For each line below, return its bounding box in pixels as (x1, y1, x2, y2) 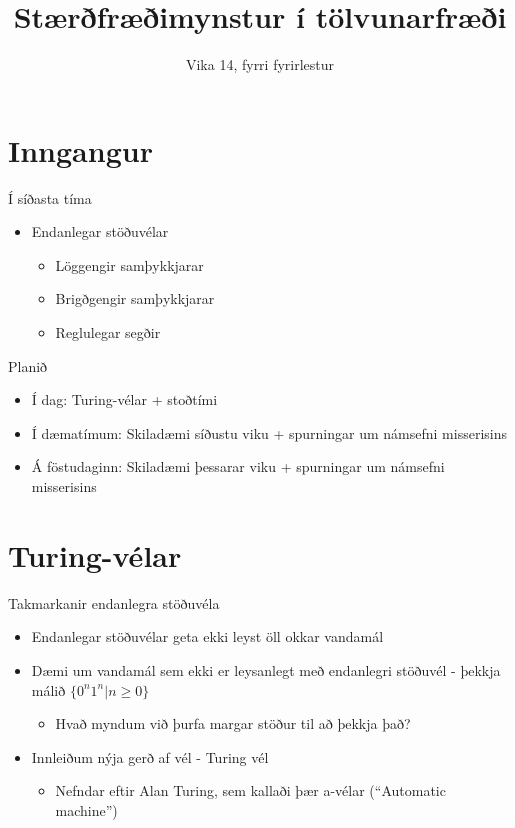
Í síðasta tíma (8, 187, 92, 208)
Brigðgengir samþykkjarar (55, 288, 215, 309)
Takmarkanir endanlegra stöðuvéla (8, 592, 220, 613)
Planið (8, 355, 48, 376)
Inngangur (8, 129, 153, 170)
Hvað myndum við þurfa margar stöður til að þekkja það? (55, 713, 411, 734)
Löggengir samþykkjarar (55, 254, 204, 275)
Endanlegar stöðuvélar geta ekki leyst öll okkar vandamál (31, 626, 384, 647)
